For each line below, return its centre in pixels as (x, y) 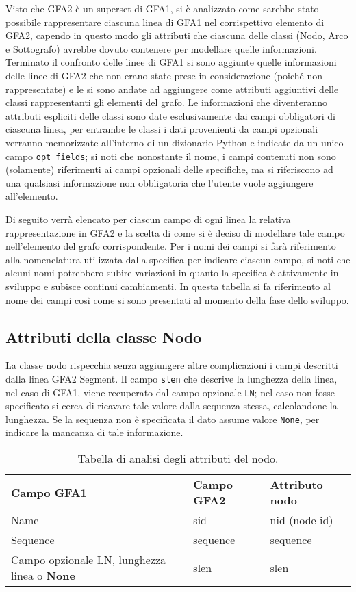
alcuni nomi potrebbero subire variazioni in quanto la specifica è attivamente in (172, 273)
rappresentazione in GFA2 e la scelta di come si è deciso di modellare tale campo (175, 232)
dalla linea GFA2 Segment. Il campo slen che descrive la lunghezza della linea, (171, 378)
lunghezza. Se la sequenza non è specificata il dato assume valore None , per (163, 419)
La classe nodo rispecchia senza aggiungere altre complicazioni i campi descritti (172, 365)
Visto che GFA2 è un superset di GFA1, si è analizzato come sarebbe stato (162, 8)
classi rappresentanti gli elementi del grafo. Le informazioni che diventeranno (167, 102)
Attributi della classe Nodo (104, 336)
